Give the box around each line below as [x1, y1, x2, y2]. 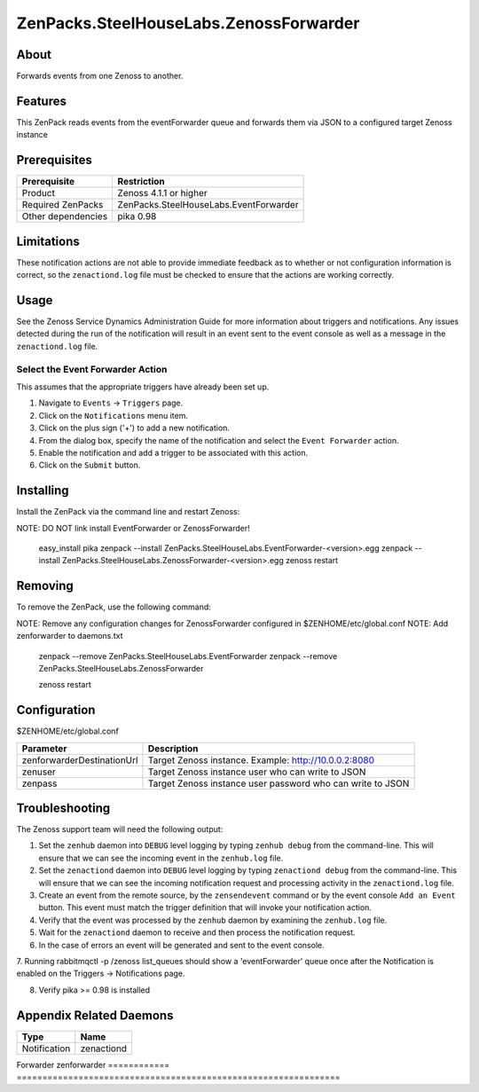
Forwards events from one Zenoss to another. [16, 71, 184, 82]
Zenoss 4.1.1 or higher [117, 187, 208, 200]
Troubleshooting [16, 801, 111, 815]
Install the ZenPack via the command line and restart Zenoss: [16, 507, 240, 517]
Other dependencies [21, 210, 108, 223]
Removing [16, 578, 75, 593]
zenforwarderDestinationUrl [21, 754, 138, 766]
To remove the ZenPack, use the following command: [16, 601, 212, 612]
